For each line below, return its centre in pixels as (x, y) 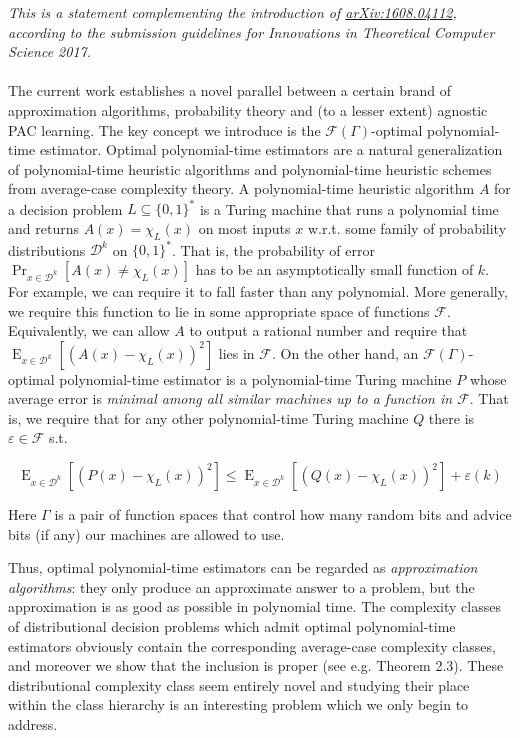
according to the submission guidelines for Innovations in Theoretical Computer (251, 31)
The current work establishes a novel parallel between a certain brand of (230, 90)
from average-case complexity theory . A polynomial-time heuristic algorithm (241, 188)
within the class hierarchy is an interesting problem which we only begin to (238, 704)
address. (33, 724)
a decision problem (65, 208)
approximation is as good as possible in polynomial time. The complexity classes (254, 606)
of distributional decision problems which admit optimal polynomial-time (232, 626)
